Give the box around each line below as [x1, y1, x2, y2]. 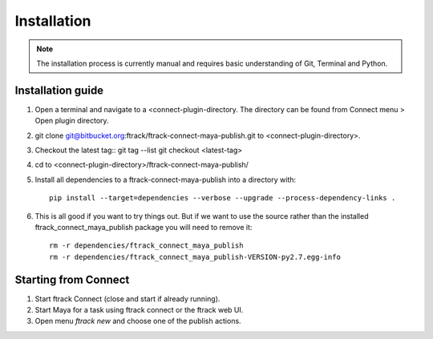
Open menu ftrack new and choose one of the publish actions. [34, 317, 241, 326]
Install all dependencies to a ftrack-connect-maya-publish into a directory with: [34, 175, 297, 184]
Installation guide [14, 83, 104, 97]
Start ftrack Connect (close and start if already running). [34, 293, 221, 304]
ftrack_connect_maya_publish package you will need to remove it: [34, 222, 253, 232]
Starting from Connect [14, 272, 130, 286]
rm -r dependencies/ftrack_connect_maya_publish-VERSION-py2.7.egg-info [49, 252, 341, 261]
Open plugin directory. [34, 116, 109, 126]
